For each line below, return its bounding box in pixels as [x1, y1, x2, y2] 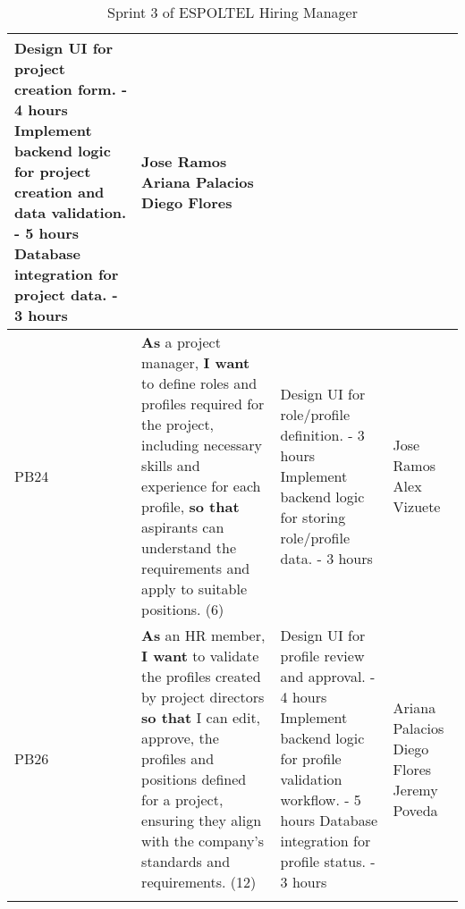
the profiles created [141, 666, 261, 686]
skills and [141, 455, 200, 476]
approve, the [141, 728, 219, 748]
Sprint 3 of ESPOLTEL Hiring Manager [107, 2, 358, 22]
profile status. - [280, 851, 376, 871]
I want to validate [141, 645, 259, 666]
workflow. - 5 [280, 789, 361, 810]
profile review [280, 645, 365, 666]
